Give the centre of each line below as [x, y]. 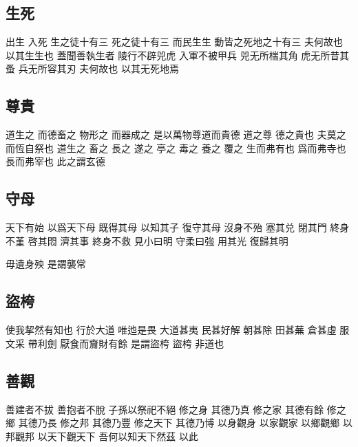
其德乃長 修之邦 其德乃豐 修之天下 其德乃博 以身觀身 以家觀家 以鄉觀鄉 [179, 423]
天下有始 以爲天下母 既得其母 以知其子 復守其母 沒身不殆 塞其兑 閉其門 [166, 227]
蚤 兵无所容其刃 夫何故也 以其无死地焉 [92, 68]
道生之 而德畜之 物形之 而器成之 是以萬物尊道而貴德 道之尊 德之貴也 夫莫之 [176, 134]
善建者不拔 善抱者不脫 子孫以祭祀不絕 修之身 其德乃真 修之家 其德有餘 [165, 409]
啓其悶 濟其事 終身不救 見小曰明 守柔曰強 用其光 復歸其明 [158, 240]
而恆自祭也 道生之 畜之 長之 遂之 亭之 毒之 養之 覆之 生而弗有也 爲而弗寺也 [176, 148]
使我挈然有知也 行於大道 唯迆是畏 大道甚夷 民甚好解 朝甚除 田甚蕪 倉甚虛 [171, 330]
